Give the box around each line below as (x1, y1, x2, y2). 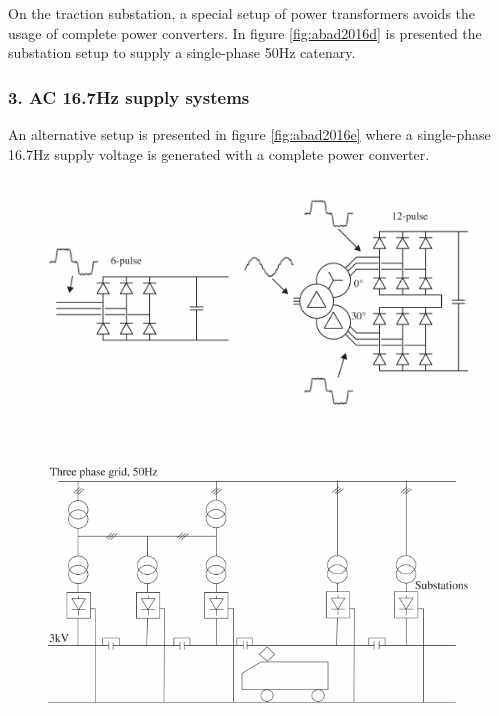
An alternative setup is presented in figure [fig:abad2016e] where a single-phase (8, 124, 491, 144)
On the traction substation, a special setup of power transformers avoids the (8, 3, 476, 23)
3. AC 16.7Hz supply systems (8, 84, 250, 109)
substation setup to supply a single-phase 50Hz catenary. (8, 42, 356, 63)
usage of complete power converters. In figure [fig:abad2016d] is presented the (8, 22, 482, 43)
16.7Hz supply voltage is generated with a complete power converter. (8, 143, 430, 164)
